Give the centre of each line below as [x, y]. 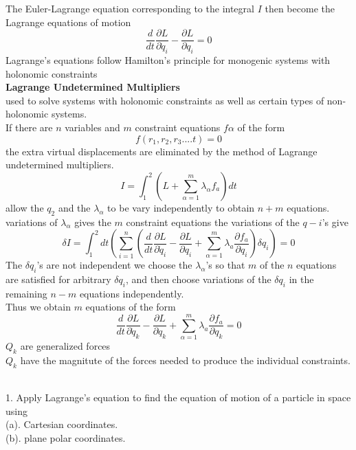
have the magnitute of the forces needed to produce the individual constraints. [185, 360]
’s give [335, 222]
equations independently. [132, 293]
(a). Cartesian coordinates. [62, 424]
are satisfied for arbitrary [58, 279]
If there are [29, 127]
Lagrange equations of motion [68, 22]
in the [301, 279]
